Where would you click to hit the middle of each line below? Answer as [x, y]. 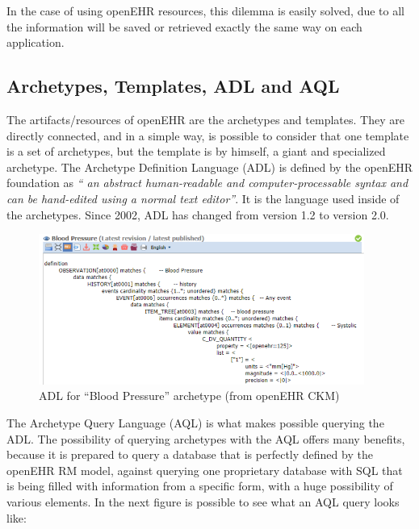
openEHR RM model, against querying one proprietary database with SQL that [205, 470]
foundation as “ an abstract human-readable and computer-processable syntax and [207, 183]
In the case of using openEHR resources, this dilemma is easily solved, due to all [205, 10]
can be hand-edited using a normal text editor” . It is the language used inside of [203, 198]
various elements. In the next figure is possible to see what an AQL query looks [203, 501]
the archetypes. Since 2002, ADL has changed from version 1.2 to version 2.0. [198, 214]
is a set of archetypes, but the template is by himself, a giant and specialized [196, 151]
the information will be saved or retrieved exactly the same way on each [184, 26]
